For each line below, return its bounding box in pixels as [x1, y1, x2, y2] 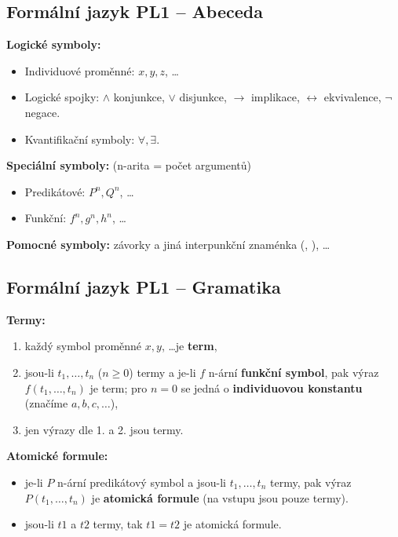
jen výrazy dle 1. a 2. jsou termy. [24, 421, 184, 437]
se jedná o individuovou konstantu [181, 379, 363, 396]
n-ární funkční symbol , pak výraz [208, 363, 379, 380]
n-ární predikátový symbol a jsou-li [57, 473, 226, 490]
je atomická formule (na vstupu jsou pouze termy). [91, 489, 349, 506]
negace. [24, 104, 60, 120]
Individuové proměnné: [24, 62, 135, 79]
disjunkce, [179, 89, 227, 105]
